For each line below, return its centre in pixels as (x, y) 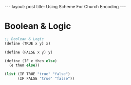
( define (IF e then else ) (31, 61)
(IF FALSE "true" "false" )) (46, 79)
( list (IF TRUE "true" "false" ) (37, 74)
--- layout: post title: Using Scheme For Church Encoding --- (65, 7)
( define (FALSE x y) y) (29, 52)
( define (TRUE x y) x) (28, 43)
